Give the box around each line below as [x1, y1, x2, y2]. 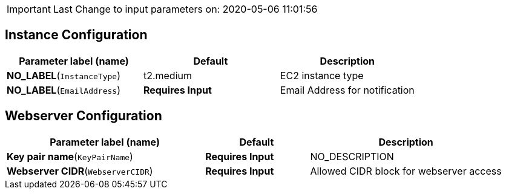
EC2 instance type [280, 69, 364, 82]
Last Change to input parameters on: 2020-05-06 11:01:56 [53, 3, 318, 15]
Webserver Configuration [5, 108, 162, 124]
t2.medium [143, 69, 192, 82]
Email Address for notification [280, 83, 415, 96]
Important [7, 3, 51, 15]
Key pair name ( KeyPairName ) [7, 150, 133, 163]
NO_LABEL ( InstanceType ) [7, 69, 120, 82]
